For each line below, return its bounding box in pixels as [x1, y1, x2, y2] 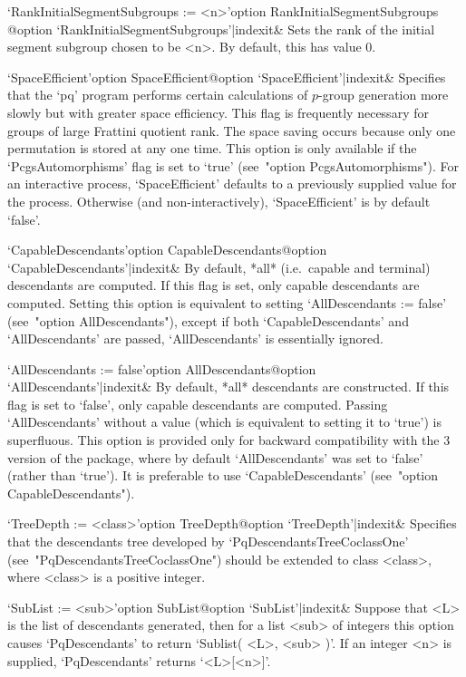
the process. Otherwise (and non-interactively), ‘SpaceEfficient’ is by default [7, 191, 431, 210]
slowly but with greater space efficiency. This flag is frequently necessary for [7, 102, 429, 121]
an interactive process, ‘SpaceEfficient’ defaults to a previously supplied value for [7, 174, 457, 193]
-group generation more [318, 85, 449, 104]
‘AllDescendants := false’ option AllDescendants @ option [7, 359, 316, 378]
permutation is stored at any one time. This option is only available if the [7, 139, 417, 158]
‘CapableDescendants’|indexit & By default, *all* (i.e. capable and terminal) [7, 257, 431, 276]
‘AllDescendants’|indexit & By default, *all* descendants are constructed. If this [7, 377, 450, 396]
